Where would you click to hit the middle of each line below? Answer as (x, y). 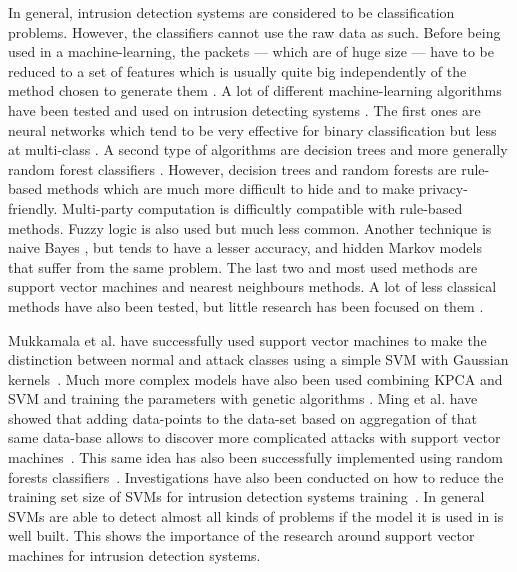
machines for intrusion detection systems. (134, 555)
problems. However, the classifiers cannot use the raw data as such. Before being (254, 31)
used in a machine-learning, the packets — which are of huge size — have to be (251, 51)
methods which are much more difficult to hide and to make (230, 188)
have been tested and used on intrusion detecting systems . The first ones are (244, 109)
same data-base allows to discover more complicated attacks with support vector (254, 437)
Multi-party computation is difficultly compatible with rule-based (262, 207)
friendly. (33, 207)
